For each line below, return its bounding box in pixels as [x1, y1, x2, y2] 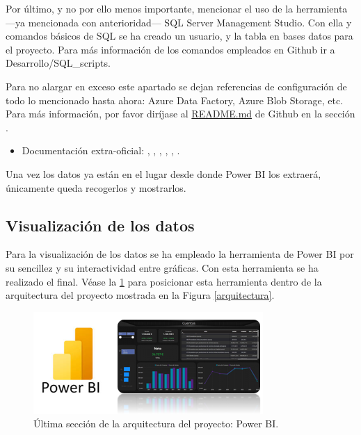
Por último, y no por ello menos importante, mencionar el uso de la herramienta [6, 1, 348, 15]
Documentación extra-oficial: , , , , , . [22, 143, 180, 158]
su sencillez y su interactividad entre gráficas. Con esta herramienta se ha [6, 260, 319, 274]
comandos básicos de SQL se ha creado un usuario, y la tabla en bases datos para [6, 28, 353, 43]
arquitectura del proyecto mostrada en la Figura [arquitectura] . [6, 288, 275, 302]
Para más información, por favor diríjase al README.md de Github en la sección [6, 106, 355, 121]
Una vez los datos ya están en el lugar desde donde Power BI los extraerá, [6, 166, 321, 181]
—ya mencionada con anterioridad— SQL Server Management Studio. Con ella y [6, 15, 352, 29]
